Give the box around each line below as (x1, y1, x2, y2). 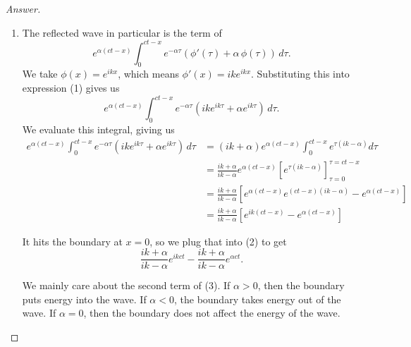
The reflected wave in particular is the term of (22, 25, 222, 39)
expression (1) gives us (22, 80, 120, 95)
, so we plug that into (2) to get (149, 233, 287, 248)
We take (22, 66, 58, 81)
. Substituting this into (251, 66, 350, 81)
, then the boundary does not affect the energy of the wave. (83, 305, 341, 320)
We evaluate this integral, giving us (22, 121, 175, 136)
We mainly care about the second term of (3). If (22, 278, 231, 293)
